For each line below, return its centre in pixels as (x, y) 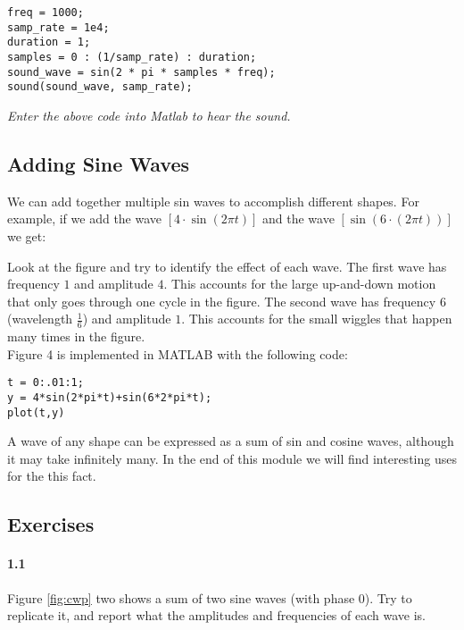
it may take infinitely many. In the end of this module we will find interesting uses (232, 458)
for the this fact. (52, 476)
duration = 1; (49, 42)
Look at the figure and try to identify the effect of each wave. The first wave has (227, 266)
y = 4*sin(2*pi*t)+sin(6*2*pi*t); (110, 397)
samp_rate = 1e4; (58, 27)
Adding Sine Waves (98, 163)
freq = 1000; (46, 13)
